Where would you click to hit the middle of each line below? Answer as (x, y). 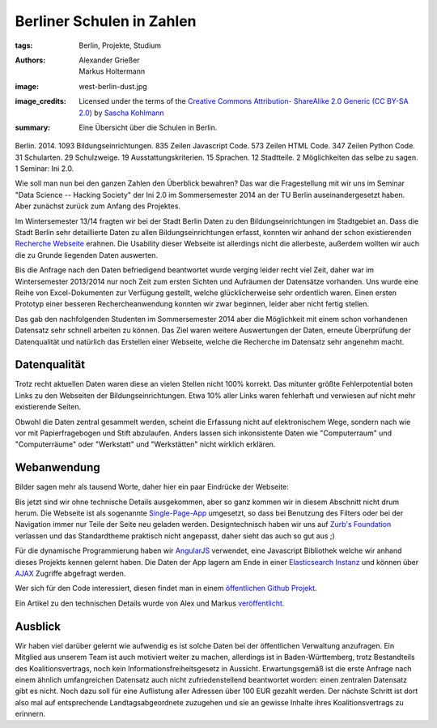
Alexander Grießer (110, 60)
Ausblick (38, 626)
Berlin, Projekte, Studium (120, 45)
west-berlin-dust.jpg (113, 86)
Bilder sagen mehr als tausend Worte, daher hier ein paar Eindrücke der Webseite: (152, 487)
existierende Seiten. (48, 407)
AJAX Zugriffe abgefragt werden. (70, 574)
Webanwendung (57, 467)
